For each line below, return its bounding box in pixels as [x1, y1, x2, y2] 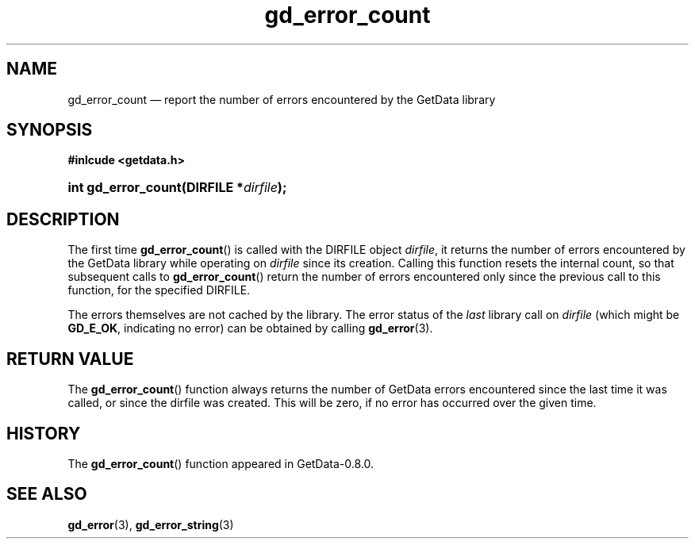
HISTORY [6, 423, 81, 443]
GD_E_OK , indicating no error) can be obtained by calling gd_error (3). [67, 321, 433, 336]
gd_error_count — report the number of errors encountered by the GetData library [67, 92, 496, 106]
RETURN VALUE [6, 348, 134, 369]
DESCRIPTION [6, 209, 120, 229]
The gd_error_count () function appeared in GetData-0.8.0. [67, 456, 374, 470]
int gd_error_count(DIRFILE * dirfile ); [67, 179, 287, 196]
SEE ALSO [6, 484, 87, 505]
